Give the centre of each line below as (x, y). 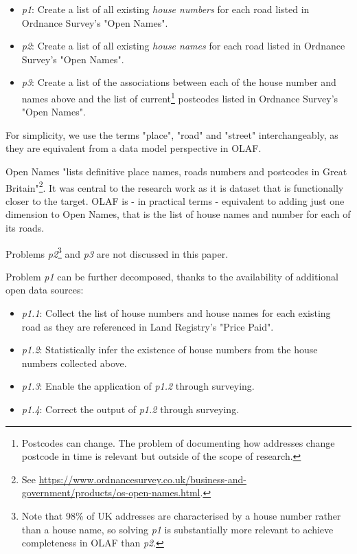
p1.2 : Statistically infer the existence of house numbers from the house (170, 350)
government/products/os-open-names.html (111, 492)
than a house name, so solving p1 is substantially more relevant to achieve (177, 529)
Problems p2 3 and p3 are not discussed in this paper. (117, 252)
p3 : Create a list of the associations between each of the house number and (179, 82)
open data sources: (45, 290)
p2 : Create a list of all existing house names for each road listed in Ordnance (183, 46)
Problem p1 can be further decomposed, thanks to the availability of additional (172, 276)
